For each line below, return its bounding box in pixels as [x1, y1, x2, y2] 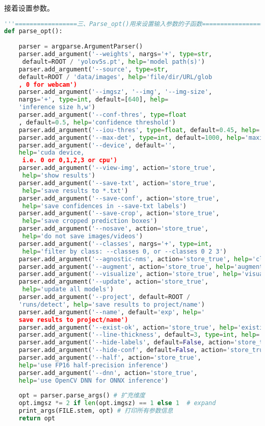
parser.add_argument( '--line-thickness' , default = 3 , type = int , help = [18, 331, 260, 339]
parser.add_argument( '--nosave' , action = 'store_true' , [18, 225, 208, 233]
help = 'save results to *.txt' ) [22, 187, 128, 194]
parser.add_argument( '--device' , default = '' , [18, 141, 176, 149]
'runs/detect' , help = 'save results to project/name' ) [18, 300, 205, 308]
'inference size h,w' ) [18, 104, 95, 111]
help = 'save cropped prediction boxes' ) [22, 217, 157, 225]
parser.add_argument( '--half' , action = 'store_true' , [18, 354, 201, 362]
